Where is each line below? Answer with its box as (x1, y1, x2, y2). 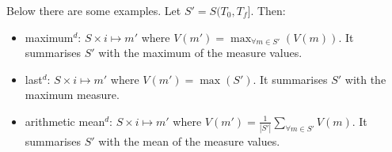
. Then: (250, 2, 286, 18)
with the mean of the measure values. (98, 133, 280, 150)
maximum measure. (25, 86, 120, 103)
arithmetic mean (25, 112, 105, 129)
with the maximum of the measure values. (98, 44, 303, 61)
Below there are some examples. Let (6, 2, 181, 18)
